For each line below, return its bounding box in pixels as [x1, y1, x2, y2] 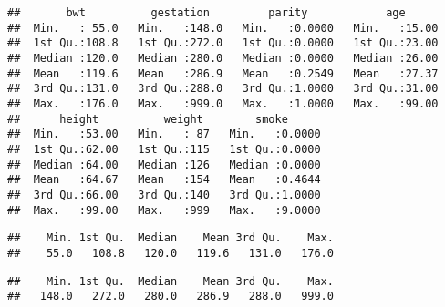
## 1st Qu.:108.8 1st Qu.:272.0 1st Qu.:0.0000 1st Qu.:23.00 [7, 36, 439, 50]
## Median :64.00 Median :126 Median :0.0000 [7, 158, 321, 171]
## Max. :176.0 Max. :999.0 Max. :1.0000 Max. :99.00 [7, 97, 439, 110]
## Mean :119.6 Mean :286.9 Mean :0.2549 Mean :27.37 [7, 67, 439, 80]
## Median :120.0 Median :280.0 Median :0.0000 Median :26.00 [7, 51, 439, 65]
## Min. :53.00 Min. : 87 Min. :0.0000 [7, 128, 321, 141]
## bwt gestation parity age [7, 6, 406, 19]
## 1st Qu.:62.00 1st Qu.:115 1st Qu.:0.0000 [7, 142, 321, 156]
